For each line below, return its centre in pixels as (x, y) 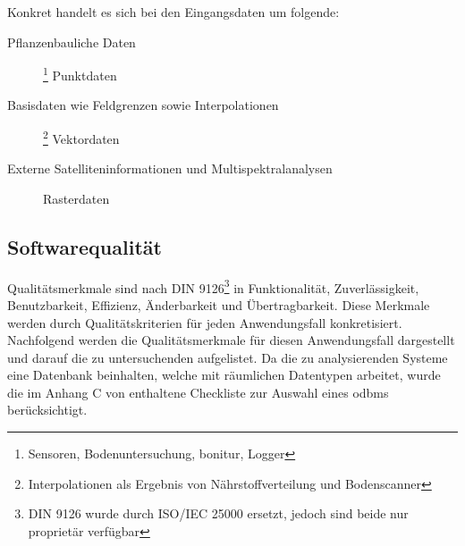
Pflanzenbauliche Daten (72, 42)
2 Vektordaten (81, 137)
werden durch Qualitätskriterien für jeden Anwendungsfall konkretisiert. (205, 322)
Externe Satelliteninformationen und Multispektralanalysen (170, 168)
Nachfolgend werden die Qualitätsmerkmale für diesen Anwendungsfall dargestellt (231, 340)
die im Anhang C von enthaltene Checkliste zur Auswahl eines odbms (198, 392)
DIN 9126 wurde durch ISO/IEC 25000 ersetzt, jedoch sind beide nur (218, 513)
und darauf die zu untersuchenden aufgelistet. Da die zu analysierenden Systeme (228, 357)
